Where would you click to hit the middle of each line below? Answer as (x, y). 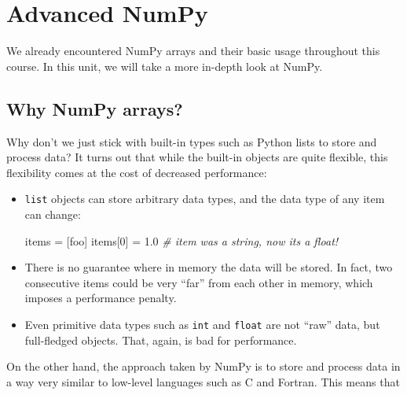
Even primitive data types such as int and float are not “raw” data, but (202, 324)
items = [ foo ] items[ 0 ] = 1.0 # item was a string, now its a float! (181, 240)
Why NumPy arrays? (95, 108)
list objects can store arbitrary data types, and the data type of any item (205, 199)
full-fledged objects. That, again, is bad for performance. (161, 340)
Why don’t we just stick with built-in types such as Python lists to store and (192, 141)
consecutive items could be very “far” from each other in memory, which (199, 282)
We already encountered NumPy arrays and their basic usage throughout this (193, 51)
